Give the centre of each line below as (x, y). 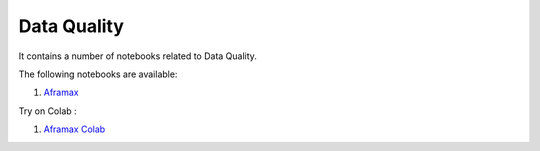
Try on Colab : (47, 111)
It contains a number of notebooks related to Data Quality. (137, 56)
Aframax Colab (74, 129)
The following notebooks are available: (98, 74)
